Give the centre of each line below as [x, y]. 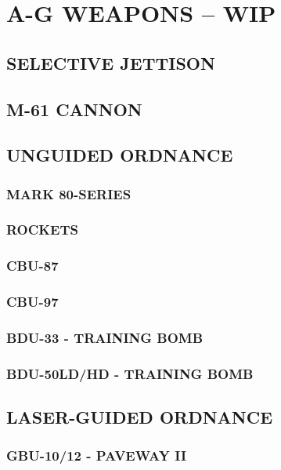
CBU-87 [32, 266]
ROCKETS [42, 230]
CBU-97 [32, 302]
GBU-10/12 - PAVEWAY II [97, 455]
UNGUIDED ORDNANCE [120, 155]
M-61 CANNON [74, 109]
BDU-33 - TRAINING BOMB [105, 338]
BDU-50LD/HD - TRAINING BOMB [130, 373]
